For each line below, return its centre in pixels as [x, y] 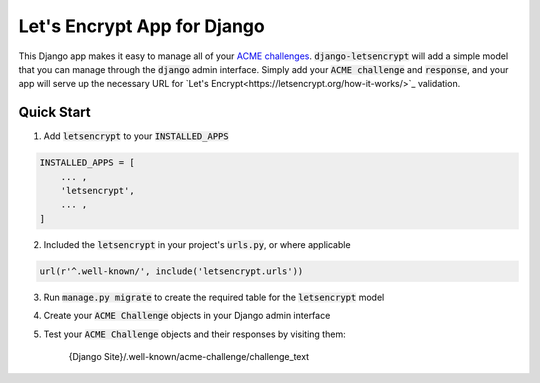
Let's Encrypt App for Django [141, 26]
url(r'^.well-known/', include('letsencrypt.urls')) [171, 271]
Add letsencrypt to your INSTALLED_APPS [136, 136]
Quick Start [54, 112]
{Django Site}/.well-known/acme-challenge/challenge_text [189, 356]
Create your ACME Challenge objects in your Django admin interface [187, 316]
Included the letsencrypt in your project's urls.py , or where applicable [197, 244]
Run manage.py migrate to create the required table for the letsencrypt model [214, 297]
